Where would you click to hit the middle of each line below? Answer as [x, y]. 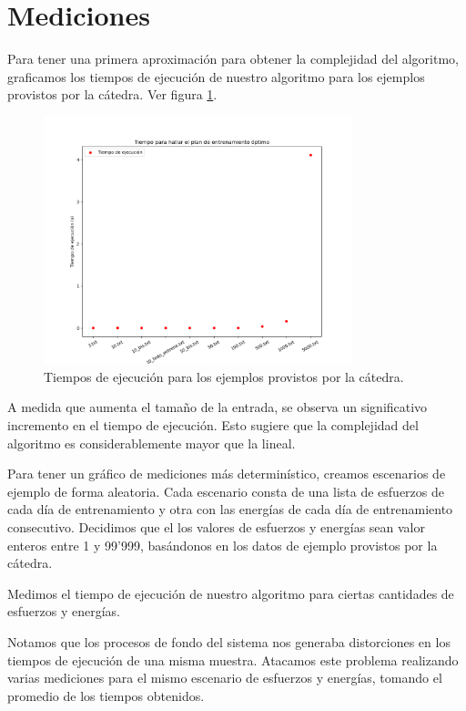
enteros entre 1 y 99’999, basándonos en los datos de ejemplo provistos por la [223, 545]
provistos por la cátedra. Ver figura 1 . [112, 94]
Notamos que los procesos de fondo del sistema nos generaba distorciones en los [229, 641]
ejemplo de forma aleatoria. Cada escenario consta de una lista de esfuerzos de [226, 491]
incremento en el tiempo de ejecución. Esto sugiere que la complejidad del [213, 425]
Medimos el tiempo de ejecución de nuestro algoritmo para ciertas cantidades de [231, 593]
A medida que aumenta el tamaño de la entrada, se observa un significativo [218, 407]
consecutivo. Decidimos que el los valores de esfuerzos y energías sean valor [216, 527]
